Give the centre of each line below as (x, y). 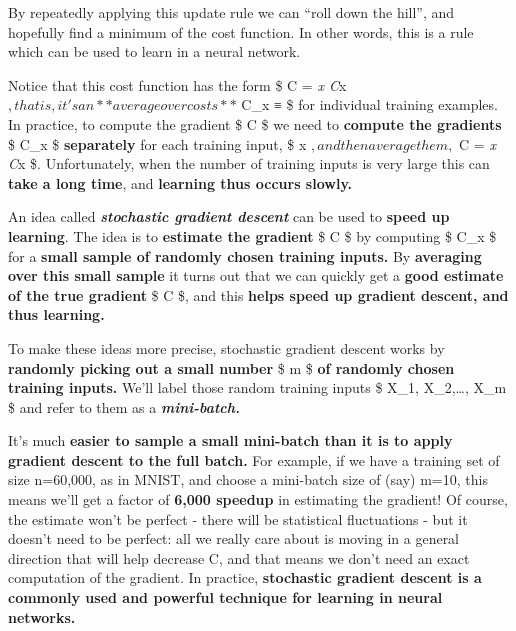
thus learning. (56, 314)
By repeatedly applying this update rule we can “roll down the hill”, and (231, 12)
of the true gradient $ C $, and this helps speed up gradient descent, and (258, 294)
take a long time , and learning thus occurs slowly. (180, 182)
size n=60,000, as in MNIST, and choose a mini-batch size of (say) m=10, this (248, 479)
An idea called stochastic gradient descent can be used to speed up (229, 216)
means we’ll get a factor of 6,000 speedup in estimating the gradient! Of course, (258, 499)
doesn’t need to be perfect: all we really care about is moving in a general (234, 538)
